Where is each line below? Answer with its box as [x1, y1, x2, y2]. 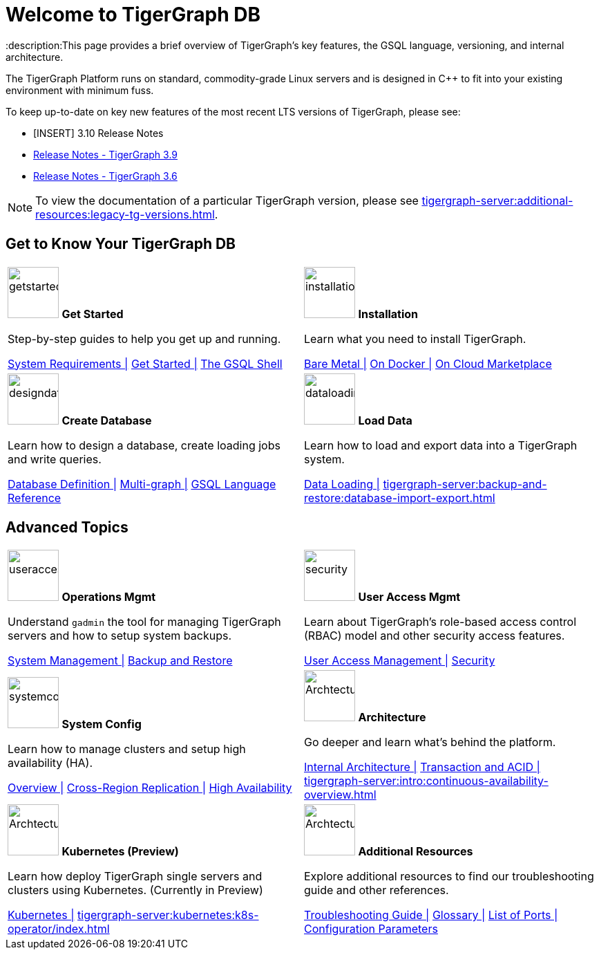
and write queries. [8, 452, 102, 466]
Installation [358, 306, 419, 321]
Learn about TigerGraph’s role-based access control [304, 615, 577, 629]
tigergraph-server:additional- [421, 193, 573, 207]
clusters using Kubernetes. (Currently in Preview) [8, 883, 263, 898]
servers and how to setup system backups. [8, 629, 232, 643]
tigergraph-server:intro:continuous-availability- [304, 774, 549, 788]
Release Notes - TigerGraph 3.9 [33, 148, 178, 160]
